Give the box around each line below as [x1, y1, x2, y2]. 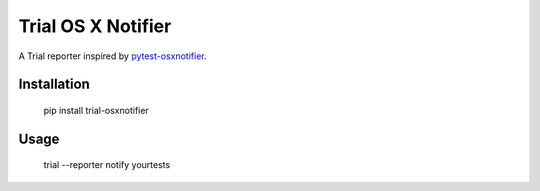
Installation [18, 76, 90, 93]
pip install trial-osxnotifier [43, 104, 149, 116]
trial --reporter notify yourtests [43, 159, 171, 171]
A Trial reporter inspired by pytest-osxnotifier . [18, 50, 207, 62]
